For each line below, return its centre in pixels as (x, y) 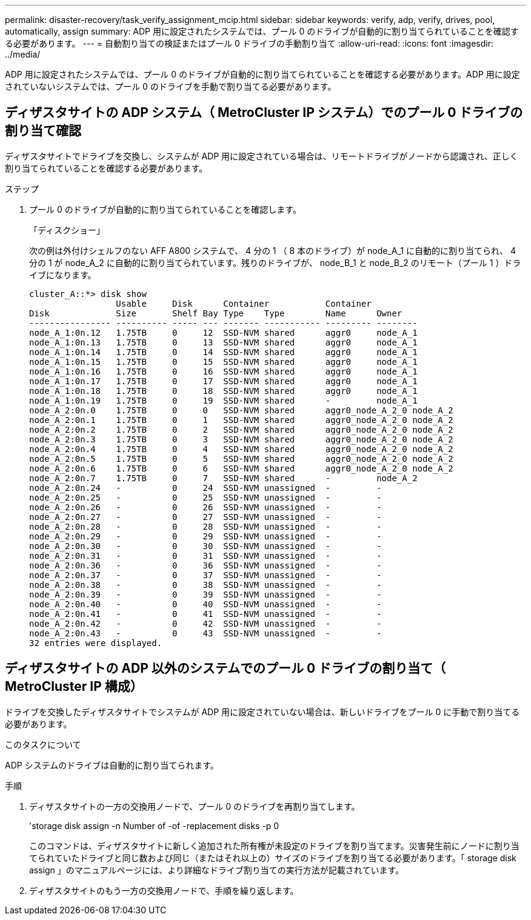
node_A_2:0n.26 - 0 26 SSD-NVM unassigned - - (205, 507)
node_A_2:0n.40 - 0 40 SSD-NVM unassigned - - (205, 604)
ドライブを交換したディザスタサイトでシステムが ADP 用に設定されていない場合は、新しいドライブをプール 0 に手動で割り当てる (262, 712)
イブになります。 (63, 275)
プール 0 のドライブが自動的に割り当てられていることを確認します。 (165, 209)
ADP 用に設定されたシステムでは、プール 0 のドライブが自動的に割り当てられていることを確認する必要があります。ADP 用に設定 (262, 74)
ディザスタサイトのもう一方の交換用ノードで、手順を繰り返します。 (164, 890)
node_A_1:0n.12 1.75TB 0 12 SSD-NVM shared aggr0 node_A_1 (223, 332)
